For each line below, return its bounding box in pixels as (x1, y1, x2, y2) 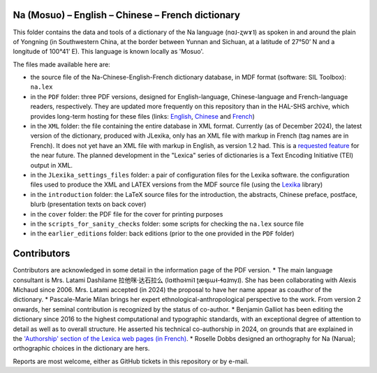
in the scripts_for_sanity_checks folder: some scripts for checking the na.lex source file (30, 219, 304, 228)
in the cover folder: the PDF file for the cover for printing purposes (30, 210, 223, 218)
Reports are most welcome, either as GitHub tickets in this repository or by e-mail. (13, 357, 249, 365)
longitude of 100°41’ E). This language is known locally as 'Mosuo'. (13, 47, 204, 56)
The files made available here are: (13, 60, 111, 68)
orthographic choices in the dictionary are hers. (13, 344, 150, 353)
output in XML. (30, 161, 73, 169)
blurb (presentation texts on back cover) (30, 200, 147, 209)
